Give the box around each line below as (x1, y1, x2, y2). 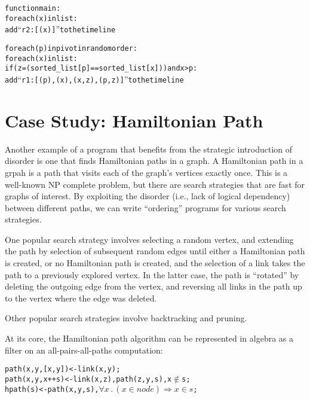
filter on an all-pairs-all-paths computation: (5, 343, 163, 356)
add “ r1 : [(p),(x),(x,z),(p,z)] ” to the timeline (5, 72, 184, 85)
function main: (5, 4, 61, 13)
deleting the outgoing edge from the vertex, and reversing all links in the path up (5, 280, 302, 293)
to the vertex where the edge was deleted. (5, 291, 157, 304)
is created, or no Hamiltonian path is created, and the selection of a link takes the (5, 257, 305, 269)
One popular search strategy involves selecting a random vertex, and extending (5, 233, 294, 245)
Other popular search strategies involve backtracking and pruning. (5, 312, 247, 324)
